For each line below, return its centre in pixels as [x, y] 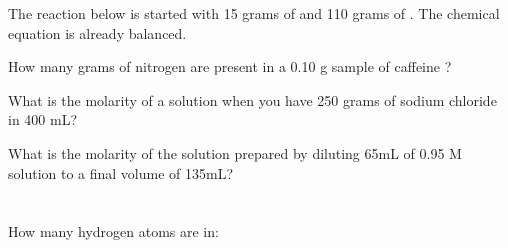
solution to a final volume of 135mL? [121, 172]
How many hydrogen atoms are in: [113, 231]
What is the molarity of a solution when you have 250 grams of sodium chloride [252, 99]
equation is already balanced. [97, 32]
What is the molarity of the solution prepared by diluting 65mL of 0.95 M [235, 152]
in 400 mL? [43, 119]
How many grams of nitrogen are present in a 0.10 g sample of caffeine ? [230, 66]
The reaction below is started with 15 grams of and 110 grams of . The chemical [254, 13]
